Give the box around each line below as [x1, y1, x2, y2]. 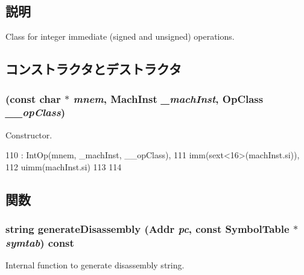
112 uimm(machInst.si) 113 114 [5, 160, 122, 173]
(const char [5, 91, 61, 106]
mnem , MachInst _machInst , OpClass [73, 91, 264, 106]
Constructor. [5, 128, 52, 141]
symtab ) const [5, 235, 74, 250]
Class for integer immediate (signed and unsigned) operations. [5, 30, 235, 43]
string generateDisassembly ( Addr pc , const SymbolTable [5, 221, 290, 236]
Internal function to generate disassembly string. [5, 259, 185, 271]
